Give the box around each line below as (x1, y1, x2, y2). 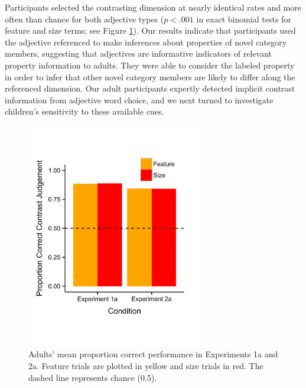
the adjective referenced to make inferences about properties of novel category (5, 35, 287, 48)
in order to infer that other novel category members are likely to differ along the (5, 70, 295, 83)
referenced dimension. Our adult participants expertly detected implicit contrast (5, 82, 295, 94)
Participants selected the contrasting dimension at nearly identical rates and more (5, 1, 302, 13)
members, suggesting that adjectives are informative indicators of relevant (5, 47, 272, 60)
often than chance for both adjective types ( (5, 12, 164, 25)
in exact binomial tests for (196, 12, 291, 25)
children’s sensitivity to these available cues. (5, 105, 164, 118)
